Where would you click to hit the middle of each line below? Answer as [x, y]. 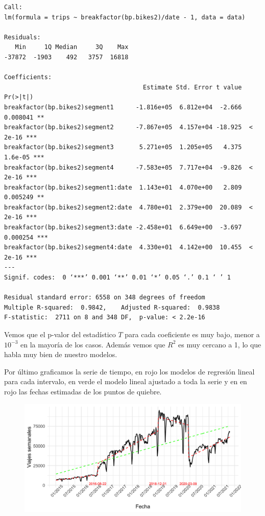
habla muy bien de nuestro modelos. [61, 354]
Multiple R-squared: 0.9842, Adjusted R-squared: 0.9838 [112, 307]
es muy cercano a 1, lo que [220, 344]
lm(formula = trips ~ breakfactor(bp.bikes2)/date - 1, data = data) [125, 17]
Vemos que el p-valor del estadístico [60, 334]
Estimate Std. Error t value [192, 87]
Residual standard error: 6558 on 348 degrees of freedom [105, 298]
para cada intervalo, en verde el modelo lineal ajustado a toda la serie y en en [126, 381]
